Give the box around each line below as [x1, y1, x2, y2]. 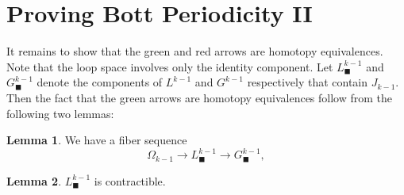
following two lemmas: [6, 105, 114, 121]
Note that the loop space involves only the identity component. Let [6, 58, 333, 75]
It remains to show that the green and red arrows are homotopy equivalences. [6, 43, 383, 59]
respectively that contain [247, 74, 368, 90]
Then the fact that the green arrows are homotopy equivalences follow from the [6, 89, 393, 105]
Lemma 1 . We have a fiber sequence [6, 132, 187, 148]
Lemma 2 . [6, 172, 62, 189]
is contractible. [94, 172, 166, 189]
